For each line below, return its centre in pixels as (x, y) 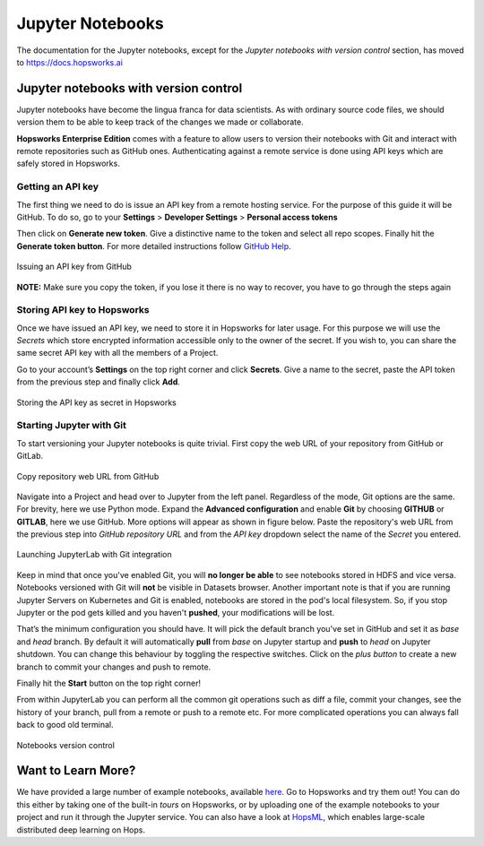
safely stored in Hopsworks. (68, 164)
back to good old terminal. (65, 725)
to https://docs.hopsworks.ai (69, 62)
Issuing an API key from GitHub (74, 267)
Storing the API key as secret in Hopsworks (96, 402)
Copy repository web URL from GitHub (88, 476)
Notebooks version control (66, 745)
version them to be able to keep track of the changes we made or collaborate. (160, 122)
